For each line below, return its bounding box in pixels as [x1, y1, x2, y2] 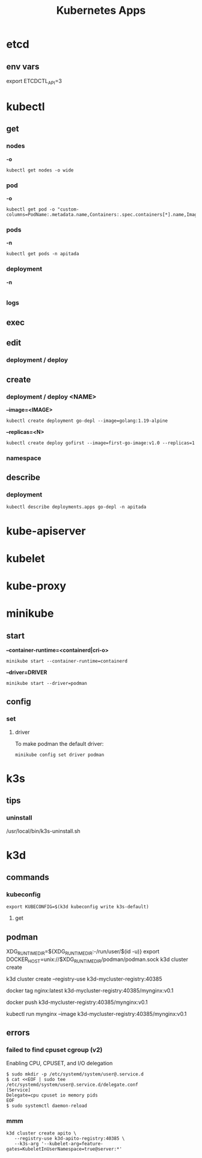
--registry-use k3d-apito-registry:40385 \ [14, 1135, 125, 1141]
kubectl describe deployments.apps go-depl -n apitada [6, 504, 147, 510]
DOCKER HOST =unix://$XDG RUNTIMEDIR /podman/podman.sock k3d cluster [6, 956, 188, 964]
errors [6, 1027, 30, 1038]
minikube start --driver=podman [6, 681, 87, 687]
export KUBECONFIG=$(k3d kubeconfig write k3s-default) [6, 904, 149, 910]
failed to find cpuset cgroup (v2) [6, 1045, 103, 1054]
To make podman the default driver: [14, 740, 104, 747]
